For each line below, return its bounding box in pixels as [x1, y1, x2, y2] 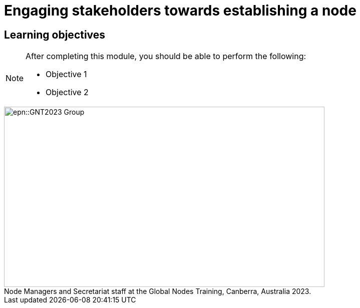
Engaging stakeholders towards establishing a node [4, 2, 356, 19]
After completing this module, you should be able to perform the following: [26, 51, 306, 62]
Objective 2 [46, 87, 89, 98]
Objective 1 [46, 69, 87, 80]
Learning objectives [4, 28, 106, 41]
